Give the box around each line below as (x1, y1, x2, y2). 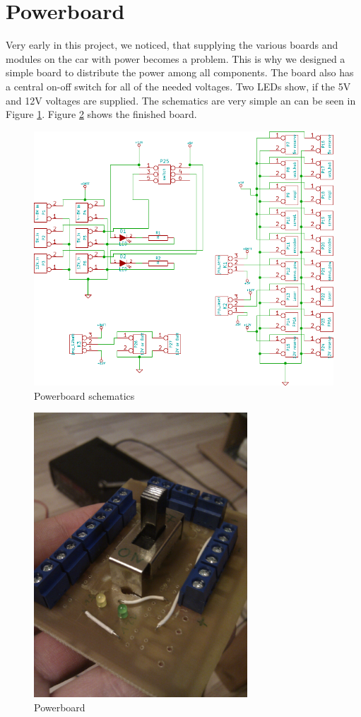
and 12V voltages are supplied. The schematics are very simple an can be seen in (6, 93, 356, 107)
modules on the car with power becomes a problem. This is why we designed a (6, 51, 345, 66)
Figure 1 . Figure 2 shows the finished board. (6, 107, 197, 122)
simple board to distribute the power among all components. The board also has (6, 65, 354, 80)
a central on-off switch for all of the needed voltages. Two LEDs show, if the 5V (6, 78, 351, 93)
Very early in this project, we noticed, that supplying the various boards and (6, 37, 338, 52)
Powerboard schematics (34, 388, 135, 403)
